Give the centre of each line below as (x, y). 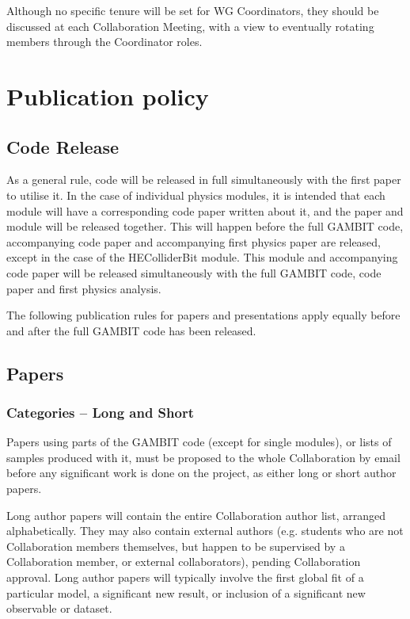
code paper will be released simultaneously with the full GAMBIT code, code (194, 272)
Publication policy (108, 96)
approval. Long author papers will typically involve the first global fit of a (185, 577)
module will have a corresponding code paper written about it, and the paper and (205, 210)
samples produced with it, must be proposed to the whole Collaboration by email (203, 457)
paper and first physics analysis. (84, 288)
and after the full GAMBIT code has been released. (131, 330)
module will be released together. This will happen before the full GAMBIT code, (205, 226)
